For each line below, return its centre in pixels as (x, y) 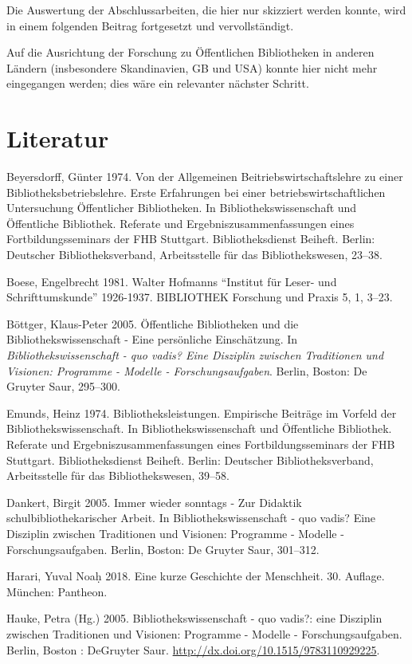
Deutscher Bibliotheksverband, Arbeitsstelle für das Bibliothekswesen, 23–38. (194, 255)
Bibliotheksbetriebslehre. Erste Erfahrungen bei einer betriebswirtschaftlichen (196, 192)
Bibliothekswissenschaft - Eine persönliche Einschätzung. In (152, 339)
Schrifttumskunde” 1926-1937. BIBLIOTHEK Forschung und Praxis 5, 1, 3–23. (200, 297)
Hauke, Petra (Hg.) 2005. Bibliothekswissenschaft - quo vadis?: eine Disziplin (194, 618)
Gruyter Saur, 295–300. (63, 386)
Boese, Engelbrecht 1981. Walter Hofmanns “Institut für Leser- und (172, 281)
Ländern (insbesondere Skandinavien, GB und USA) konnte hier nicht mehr (192, 67)
